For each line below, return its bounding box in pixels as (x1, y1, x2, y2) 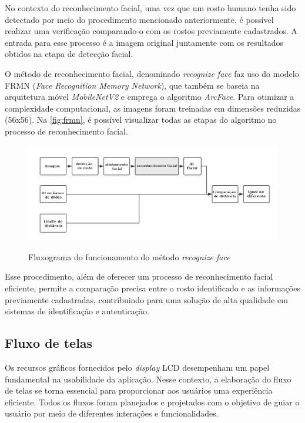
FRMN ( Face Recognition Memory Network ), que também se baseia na (5, 79, 260, 91)
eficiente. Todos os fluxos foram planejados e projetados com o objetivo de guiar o (5, 395, 300, 408)
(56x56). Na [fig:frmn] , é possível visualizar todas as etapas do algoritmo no (5, 113, 277, 126)
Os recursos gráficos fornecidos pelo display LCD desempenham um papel (5, 361, 270, 374)
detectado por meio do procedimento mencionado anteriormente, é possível (5, 13, 274, 25)
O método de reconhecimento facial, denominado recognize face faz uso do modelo (5, 67, 299, 79)
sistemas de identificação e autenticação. (5, 305, 149, 317)
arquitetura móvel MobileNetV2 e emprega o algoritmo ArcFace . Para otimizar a (5, 90, 294, 103)
